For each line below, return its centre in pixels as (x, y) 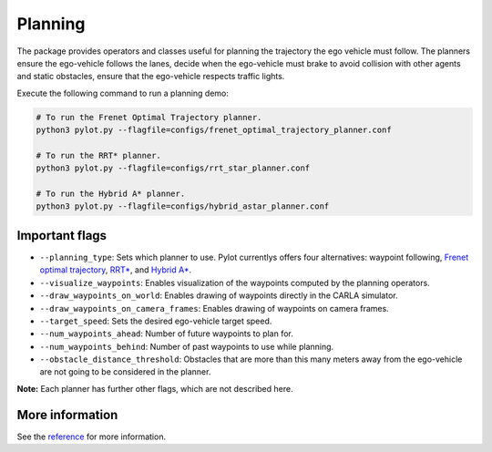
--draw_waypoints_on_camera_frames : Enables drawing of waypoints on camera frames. (214, 308)
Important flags (62, 236)
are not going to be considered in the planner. (125, 372)
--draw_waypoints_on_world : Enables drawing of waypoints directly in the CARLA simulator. (219, 295)
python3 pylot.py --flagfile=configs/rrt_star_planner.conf (173, 168)
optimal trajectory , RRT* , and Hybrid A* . (116, 270)
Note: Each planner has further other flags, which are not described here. (155, 388)
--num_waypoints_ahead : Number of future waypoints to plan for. (166, 334)
